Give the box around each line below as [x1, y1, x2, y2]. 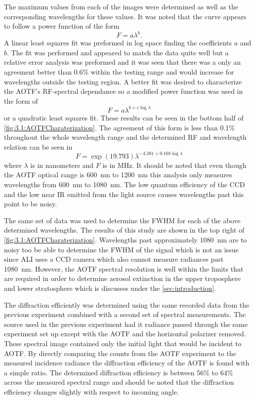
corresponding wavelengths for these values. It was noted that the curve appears [4, 11, 247, 21]
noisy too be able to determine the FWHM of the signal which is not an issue [4, 244, 239, 254]
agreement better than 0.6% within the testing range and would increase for [4, 67, 234, 77]
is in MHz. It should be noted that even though [102, 160, 247, 170]
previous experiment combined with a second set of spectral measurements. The [4, 309, 246, 320]
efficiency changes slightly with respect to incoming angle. [4, 386, 179, 397]
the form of [4, 95, 38, 106]
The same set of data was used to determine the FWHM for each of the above [4, 215, 241, 225]
